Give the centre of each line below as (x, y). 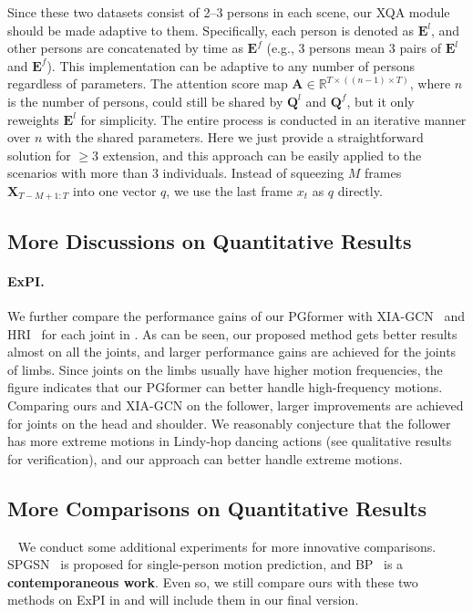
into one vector (115, 190)
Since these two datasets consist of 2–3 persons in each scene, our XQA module (229, 12)
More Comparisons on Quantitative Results (217, 508)
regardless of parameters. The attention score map (148, 83)
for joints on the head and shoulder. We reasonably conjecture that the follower (229, 423)
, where (430, 83)
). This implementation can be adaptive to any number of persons (231, 65)
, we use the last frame (229, 190)
